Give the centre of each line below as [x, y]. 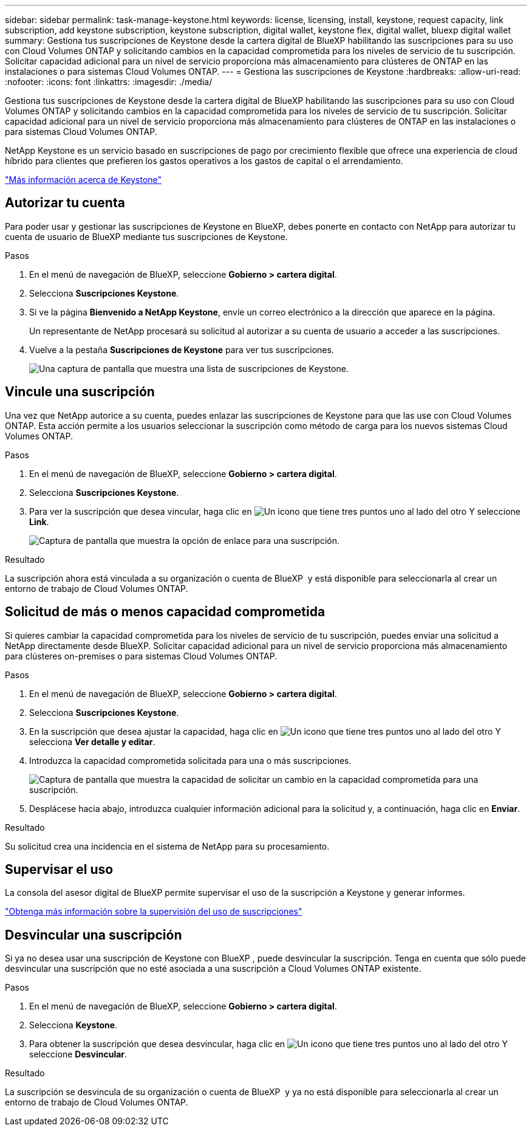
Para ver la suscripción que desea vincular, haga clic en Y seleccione [275, 511]
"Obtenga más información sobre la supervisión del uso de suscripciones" [154, 912]
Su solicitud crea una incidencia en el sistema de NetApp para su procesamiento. [167, 846]
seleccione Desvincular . [78, 1054]
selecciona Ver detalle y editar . [92, 741]
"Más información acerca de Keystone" [84, 180]
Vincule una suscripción [80, 392]
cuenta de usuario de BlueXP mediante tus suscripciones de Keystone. [146, 236]
